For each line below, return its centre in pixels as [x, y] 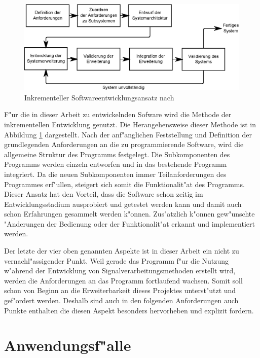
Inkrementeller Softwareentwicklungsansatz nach [99, 97]
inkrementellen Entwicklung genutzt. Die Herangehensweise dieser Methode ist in [130, 124]
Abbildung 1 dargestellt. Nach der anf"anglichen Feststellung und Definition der [128, 134]
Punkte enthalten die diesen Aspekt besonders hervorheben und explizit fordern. [129, 310]
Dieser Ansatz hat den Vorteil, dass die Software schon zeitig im [104, 194]
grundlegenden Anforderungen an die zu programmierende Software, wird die [124, 144]
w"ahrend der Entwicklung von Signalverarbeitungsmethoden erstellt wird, [120, 271]
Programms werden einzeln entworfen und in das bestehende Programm [116, 164]
